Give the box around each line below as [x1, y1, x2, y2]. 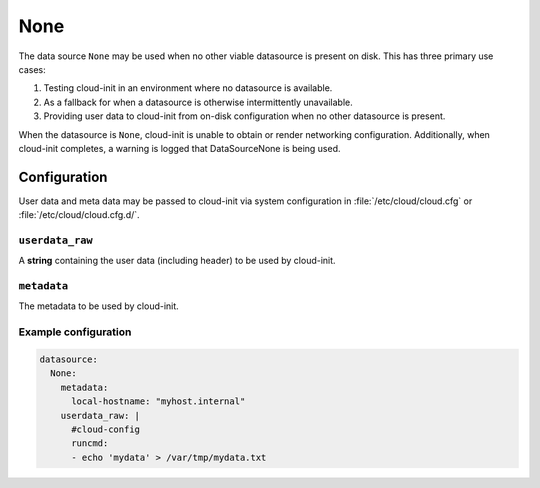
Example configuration [18, 325, 132, 339]
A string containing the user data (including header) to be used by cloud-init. [18, 255, 336, 267]
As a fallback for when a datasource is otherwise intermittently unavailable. [43, 96, 354, 108]
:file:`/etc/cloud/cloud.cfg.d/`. [18, 209, 140, 221]
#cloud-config [71, 423, 140, 435]
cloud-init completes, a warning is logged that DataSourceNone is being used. [18, 142, 341, 154]
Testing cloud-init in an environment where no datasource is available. [43, 82, 333, 94]
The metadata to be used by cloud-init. [18, 300, 179, 312]
